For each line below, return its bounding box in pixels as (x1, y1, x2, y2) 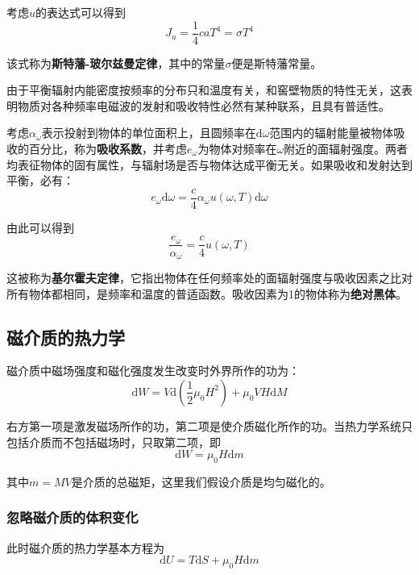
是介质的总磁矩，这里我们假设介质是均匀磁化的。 (71, 473, 331, 490)
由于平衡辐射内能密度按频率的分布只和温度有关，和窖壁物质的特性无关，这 (6, 81, 401, 98)
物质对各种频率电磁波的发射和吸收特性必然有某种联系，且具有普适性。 (17, 97, 390, 114)
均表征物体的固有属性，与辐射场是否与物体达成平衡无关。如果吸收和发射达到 (6, 156, 413, 173)
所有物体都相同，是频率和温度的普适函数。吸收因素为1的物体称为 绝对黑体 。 (6, 285, 407, 302)
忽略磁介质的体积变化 (6, 507, 139, 527)
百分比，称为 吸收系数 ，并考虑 (28, 140, 187, 157)
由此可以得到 (6, 219, 74, 235)
